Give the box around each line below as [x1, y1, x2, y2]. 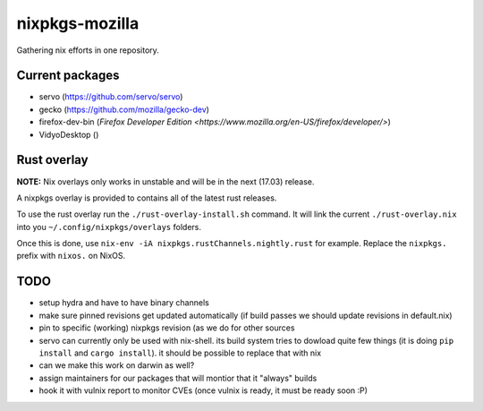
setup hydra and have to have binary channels [38, 297, 209, 308]
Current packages [16, 68, 120, 83]
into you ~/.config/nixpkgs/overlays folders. [16, 221, 201, 232]
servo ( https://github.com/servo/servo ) [38, 91, 183, 102]
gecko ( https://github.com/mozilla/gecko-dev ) [38, 104, 210, 115]
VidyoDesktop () [38, 129, 99, 140]
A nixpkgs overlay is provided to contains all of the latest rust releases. [16, 193, 277, 203]
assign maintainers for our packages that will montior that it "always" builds [38, 372, 318, 383]
